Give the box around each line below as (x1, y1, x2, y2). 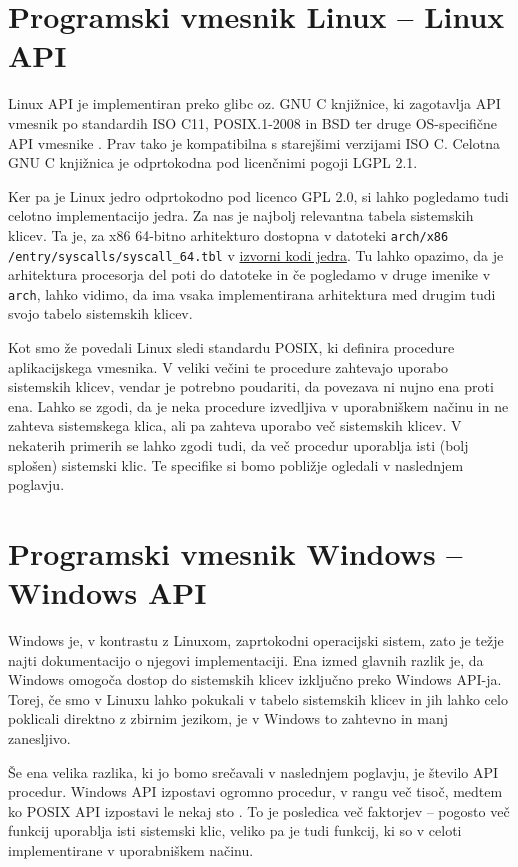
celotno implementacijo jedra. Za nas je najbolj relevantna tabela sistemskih (8, 205, 474, 226)
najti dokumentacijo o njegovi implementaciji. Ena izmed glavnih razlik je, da (8, 649, 484, 670)
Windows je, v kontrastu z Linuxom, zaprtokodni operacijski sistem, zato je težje (8, 630, 504, 651)
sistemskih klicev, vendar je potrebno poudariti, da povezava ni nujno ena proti (8, 376, 494, 397)
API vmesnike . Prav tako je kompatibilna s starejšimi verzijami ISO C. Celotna (8, 132, 500, 153)
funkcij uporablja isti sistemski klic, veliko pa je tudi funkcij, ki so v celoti (8, 820, 462, 841)
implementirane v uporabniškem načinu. (8, 840, 254, 861)
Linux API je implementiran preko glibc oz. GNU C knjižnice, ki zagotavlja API (8, 93, 501, 114)
